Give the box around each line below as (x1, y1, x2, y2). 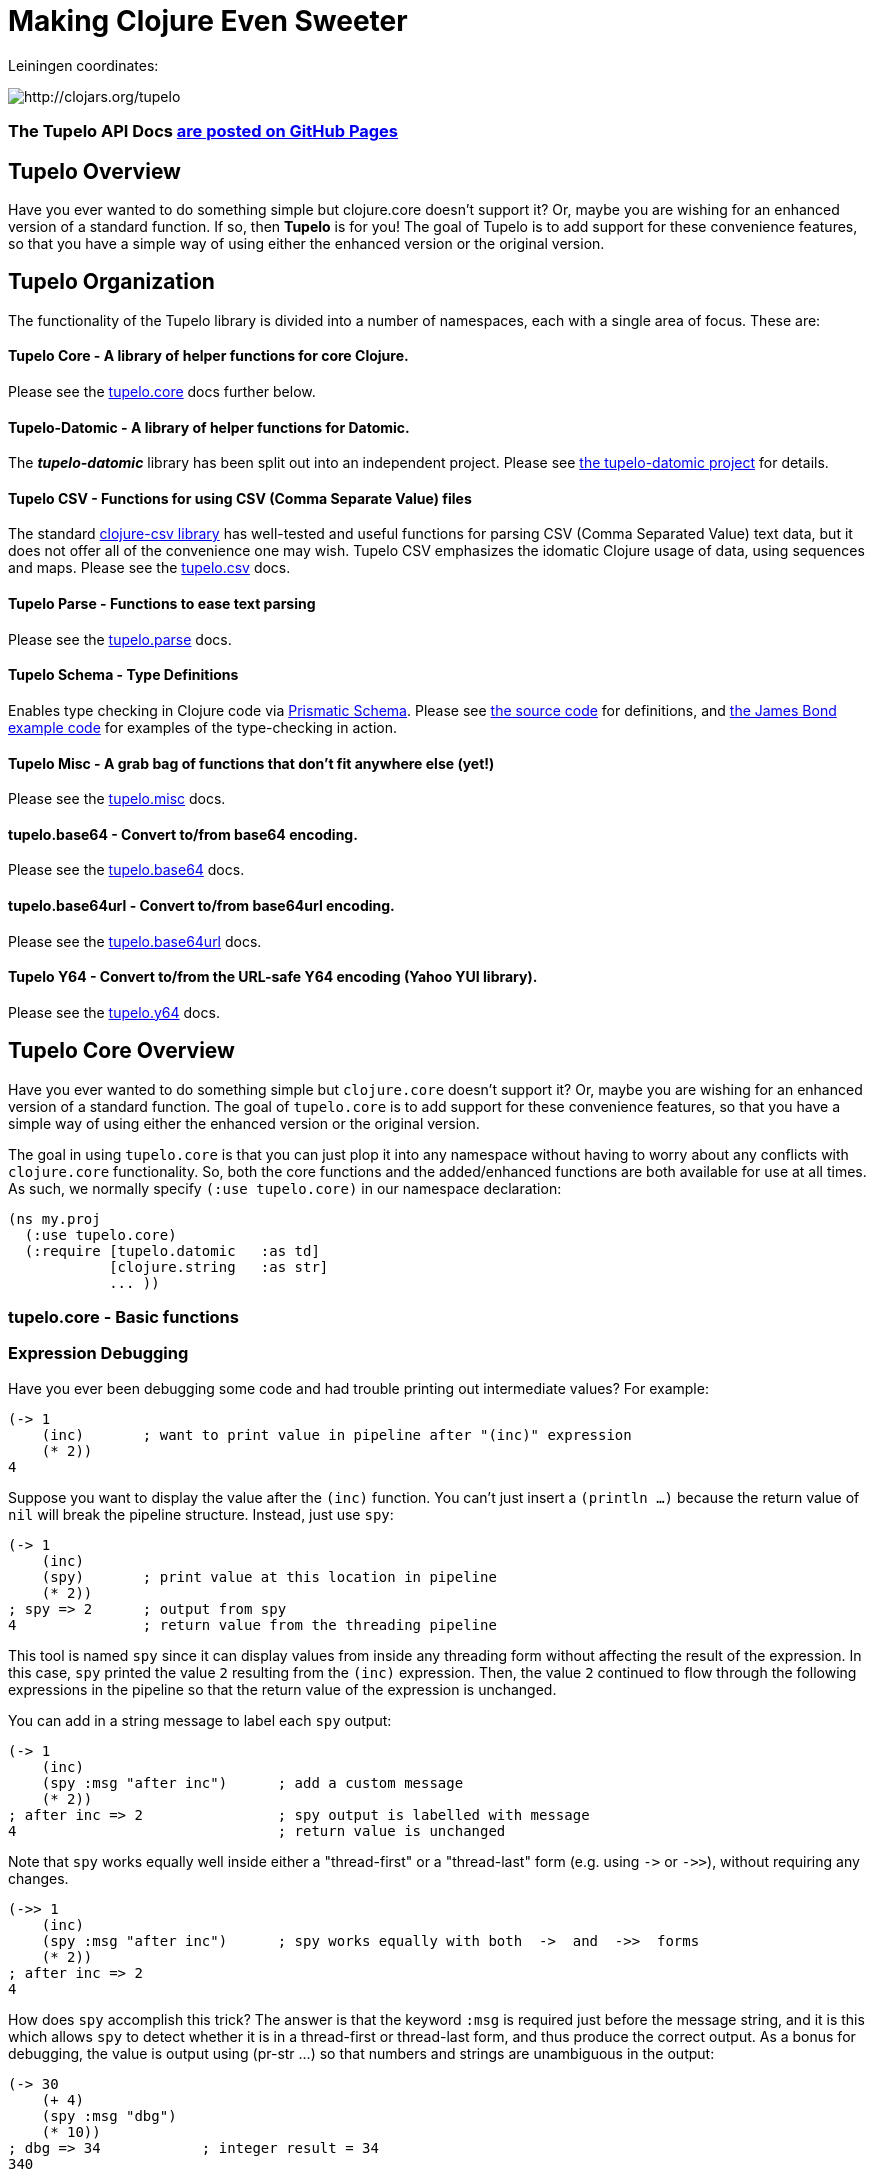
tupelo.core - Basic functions (8, 1307, 239, 1327)
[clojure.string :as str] (109, 1258, 329, 1275)
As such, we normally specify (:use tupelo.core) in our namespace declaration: (8, 1179, 562, 1197)
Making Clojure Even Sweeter (8, 4, 408, 38)
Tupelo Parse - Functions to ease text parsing (8, 595, 316, 613)
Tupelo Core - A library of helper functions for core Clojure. (8, 347, 409, 365)
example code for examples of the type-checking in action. (8, 718, 397, 736)
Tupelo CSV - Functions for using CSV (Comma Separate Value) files (8, 489, 472, 507)
